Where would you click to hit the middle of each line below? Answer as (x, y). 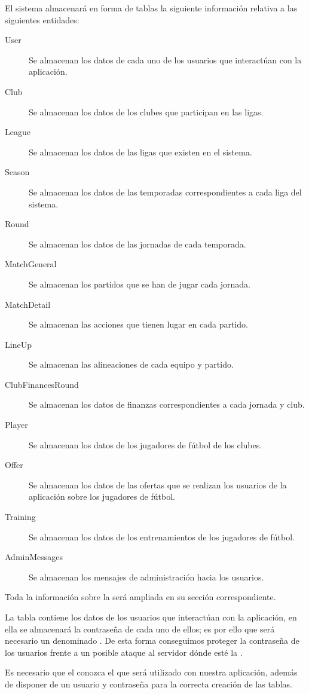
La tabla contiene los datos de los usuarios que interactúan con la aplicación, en (151, 617)
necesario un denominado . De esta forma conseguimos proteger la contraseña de (152, 641)
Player (16, 425)
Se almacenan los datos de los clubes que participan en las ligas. (146, 111)
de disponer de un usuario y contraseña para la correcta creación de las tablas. (149, 684)
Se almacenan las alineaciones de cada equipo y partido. (131, 364)
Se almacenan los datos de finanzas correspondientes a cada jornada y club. (167, 404)
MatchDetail (28, 304)
